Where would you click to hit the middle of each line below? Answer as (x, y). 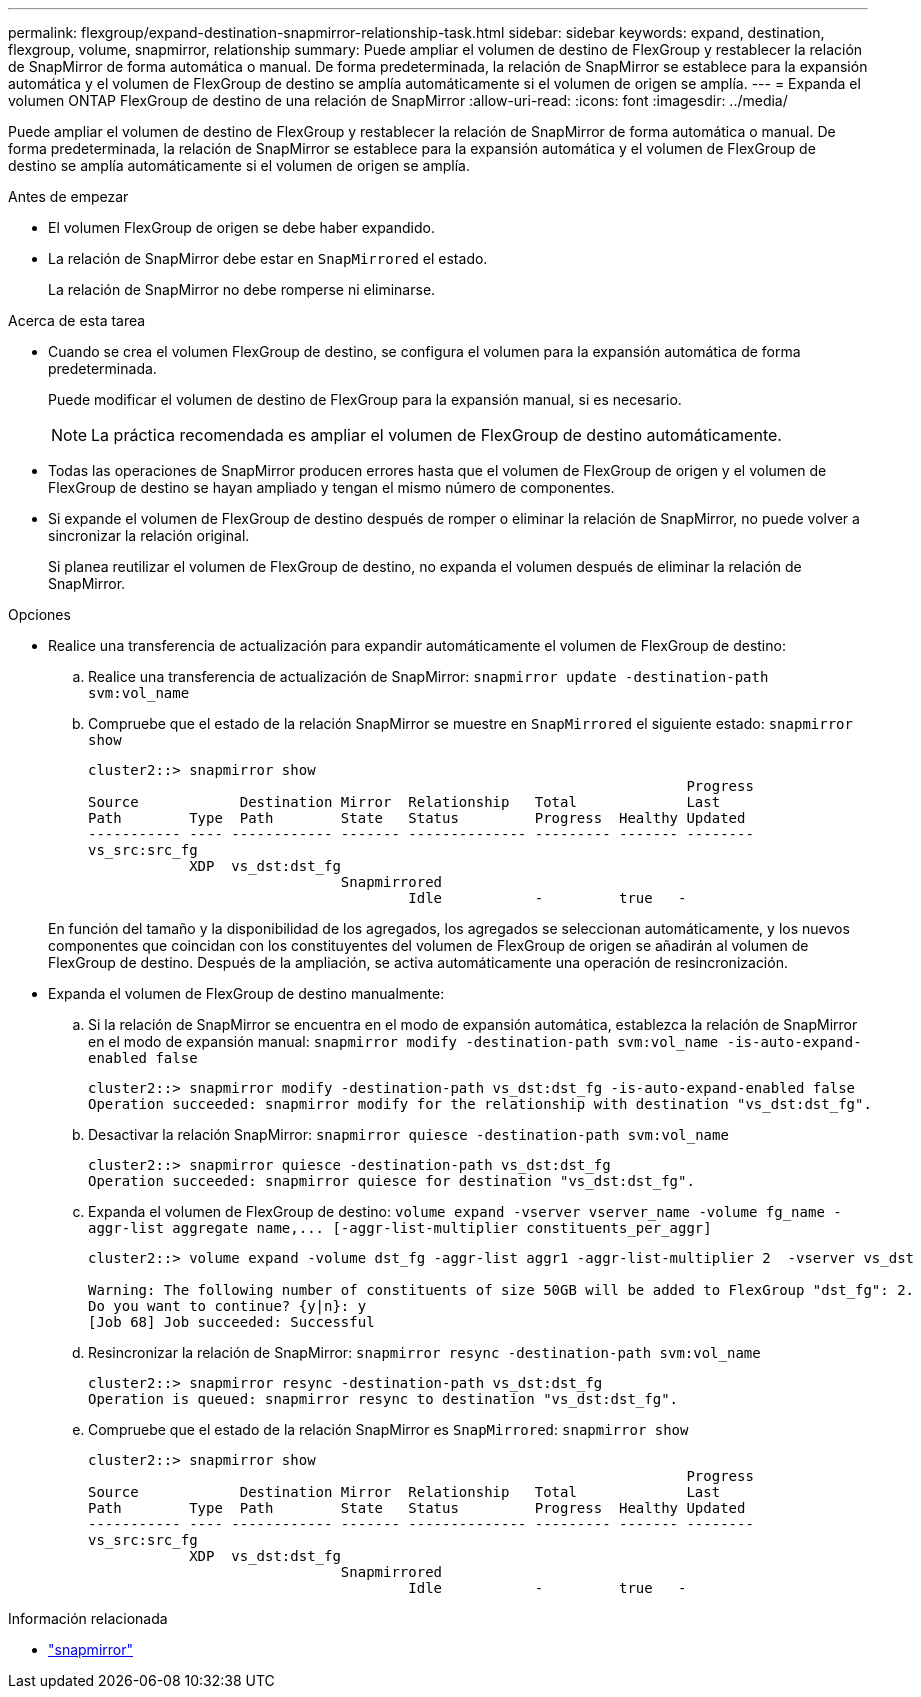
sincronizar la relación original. (149, 535)
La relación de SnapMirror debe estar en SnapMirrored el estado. (268, 258)
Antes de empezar (68, 196)
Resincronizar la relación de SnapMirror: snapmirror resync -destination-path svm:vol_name (424, 1352)
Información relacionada (88, 1618)
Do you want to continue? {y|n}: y (227, 1306)
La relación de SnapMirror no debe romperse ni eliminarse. (242, 289)
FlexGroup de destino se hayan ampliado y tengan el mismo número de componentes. (331, 487)
